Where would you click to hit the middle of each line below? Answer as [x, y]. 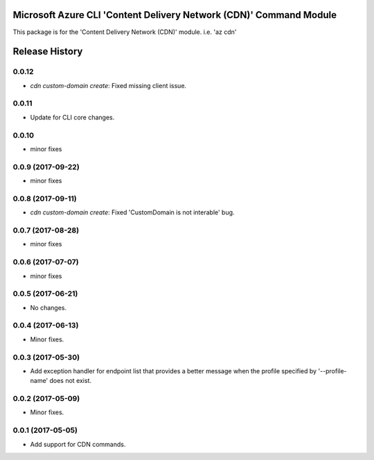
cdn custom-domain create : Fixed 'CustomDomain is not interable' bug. [132, 212]
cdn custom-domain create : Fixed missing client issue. [108, 85]
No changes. [48, 307]
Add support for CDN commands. [78, 444]
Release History [48, 52]
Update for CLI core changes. [72, 117]
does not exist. [71, 381]
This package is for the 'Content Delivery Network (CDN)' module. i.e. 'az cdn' [125, 32]
